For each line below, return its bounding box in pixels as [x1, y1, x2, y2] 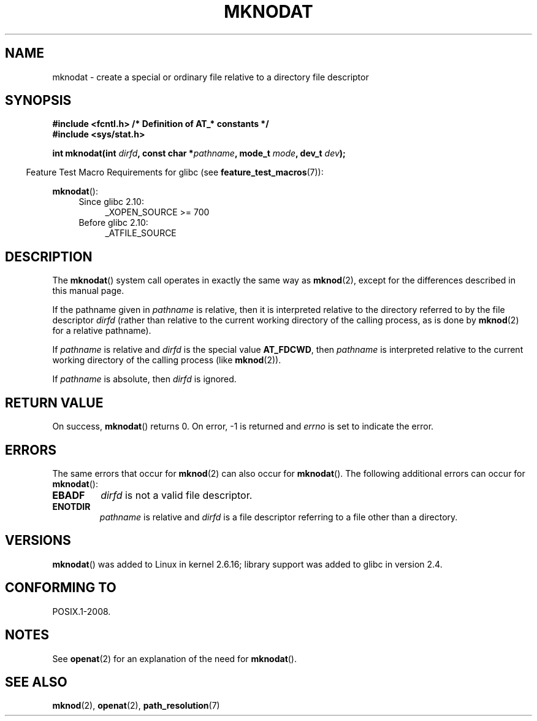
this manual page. [52, 285, 124, 296]
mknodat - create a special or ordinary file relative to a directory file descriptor [52, 71, 369, 82]
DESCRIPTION [5, 249, 93, 264]
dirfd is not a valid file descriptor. [101, 488, 253, 501]
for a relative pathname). [52, 325, 151, 336]
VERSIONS [5, 533, 71, 549]
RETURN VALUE [5, 395, 104, 411]
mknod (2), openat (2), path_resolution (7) [52, 700, 220, 711]
